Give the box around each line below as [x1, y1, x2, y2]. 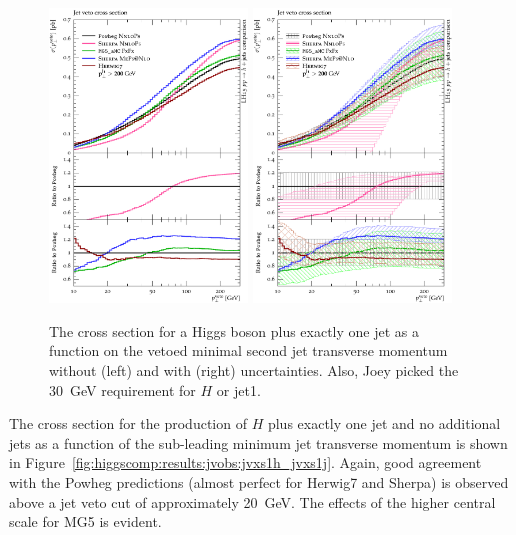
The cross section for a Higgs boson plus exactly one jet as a [49, 320, 420, 341]
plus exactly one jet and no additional [267, 413, 501, 434]
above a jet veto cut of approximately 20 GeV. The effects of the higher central [9, 491, 496, 512]
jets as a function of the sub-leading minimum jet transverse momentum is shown [9, 432, 508, 453]
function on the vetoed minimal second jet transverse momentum [49, 340, 448, 361]
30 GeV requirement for [49, 379, 196, 400]
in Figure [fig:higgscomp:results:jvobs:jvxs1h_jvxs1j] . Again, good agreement [9, 452, 482, 473]
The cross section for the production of [9, 413, 247, 434]
